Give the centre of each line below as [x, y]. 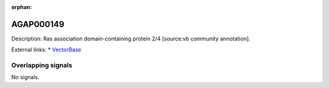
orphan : [22, 7]
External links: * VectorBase [46, 50]
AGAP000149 [38, 24]
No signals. [25, 77]
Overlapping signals [42, 65]
